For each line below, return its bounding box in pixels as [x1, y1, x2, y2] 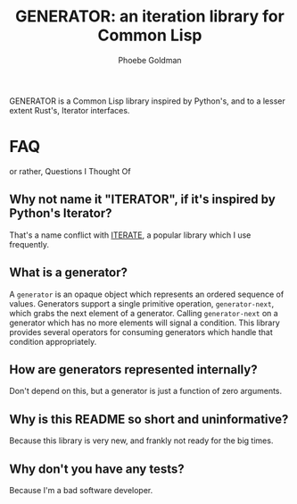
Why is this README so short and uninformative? [9, 411, 289, 426]
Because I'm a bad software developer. [9, 484, 153, 495]
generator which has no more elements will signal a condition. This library [9, 317, 281, 328]
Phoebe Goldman [118, 55, 182, 65]
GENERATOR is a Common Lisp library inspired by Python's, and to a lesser [9, 96, 285, 106]
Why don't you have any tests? [9, 461, 185, 476]
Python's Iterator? [9, 206, 112, 221]
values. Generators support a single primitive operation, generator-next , [9, 298, 275, 309]
